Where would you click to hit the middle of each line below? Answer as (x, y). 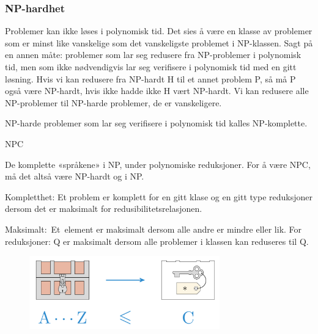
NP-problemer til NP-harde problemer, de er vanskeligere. (113, 102)
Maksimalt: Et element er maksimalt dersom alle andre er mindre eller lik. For (153, 229)
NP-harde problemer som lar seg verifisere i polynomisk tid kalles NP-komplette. (156, 123)
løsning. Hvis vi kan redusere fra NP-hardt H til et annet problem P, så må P (150, 78)
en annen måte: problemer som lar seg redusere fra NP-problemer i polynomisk (153, 55)
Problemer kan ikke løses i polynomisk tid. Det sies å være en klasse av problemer (159, 31)
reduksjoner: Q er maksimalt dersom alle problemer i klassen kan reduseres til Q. (157, 241)
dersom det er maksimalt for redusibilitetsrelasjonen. (104, 209)
